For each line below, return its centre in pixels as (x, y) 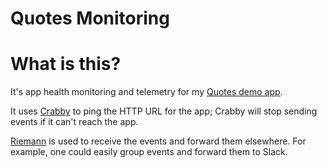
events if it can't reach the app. (74, 122)
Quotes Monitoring (90, 18)
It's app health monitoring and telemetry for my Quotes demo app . (146, 92)
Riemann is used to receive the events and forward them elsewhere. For (158, 141)
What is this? (66, 64)
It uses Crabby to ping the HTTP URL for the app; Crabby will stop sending (164, 111)
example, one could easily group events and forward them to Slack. (149, 152)
